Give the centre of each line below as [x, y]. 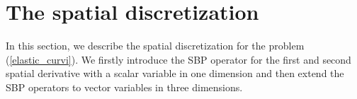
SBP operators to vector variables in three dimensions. [124, 87]
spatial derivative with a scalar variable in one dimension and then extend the [175, 73]
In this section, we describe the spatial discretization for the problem [155, 46]
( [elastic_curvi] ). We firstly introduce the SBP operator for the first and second [178, 59]
